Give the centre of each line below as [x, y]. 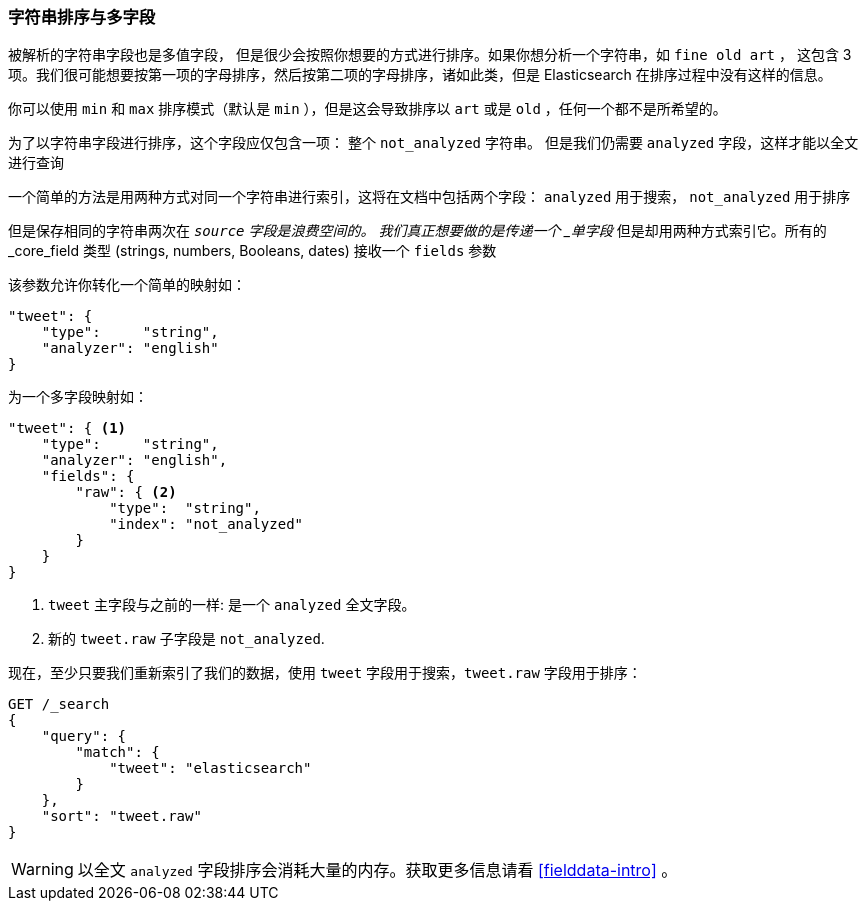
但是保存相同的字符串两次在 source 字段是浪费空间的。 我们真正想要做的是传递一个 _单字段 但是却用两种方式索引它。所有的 [417, 231]
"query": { [84, 736]
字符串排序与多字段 [82, 17]
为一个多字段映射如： [78, 397]
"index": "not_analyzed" [206, 524]
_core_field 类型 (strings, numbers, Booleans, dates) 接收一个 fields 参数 [252, 251]
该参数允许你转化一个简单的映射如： [127, 285]
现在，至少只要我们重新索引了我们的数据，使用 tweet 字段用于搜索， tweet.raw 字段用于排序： [325, 673]
